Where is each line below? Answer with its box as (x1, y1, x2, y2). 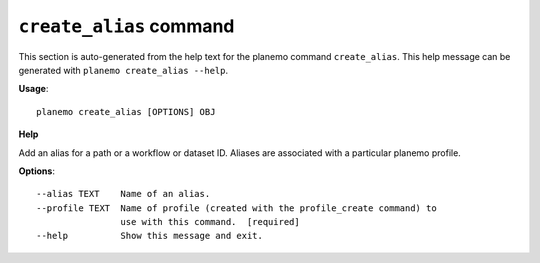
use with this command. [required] (120, 216, 300, 228)
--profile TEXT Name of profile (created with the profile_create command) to (36, 202, 437, 214)
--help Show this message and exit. (36, 230, 264, 242)
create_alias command (18, 15, 235, 37)
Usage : (18, 83, 49, 95)
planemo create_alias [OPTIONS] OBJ (36, 106, 216, 117)
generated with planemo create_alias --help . (18, 64, 229, 76)
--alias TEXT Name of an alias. (36, 188, 211, 200)
